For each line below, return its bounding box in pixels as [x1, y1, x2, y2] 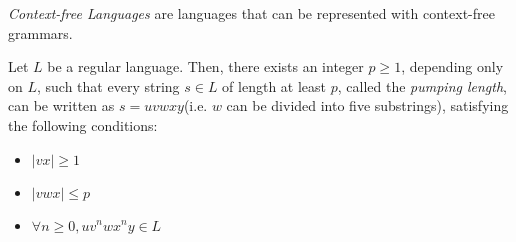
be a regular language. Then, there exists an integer [47, 56, 364, 77]
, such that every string [37, 75, 180, 96]
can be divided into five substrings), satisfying [226, 95, 509, 116]
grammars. [8, 22, 73, 43]
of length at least [222, 75, 327, 96]
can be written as [8, 95, 115, 116]
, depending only [401, 56, 504, 77]
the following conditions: [8, 114, 158, 135]
